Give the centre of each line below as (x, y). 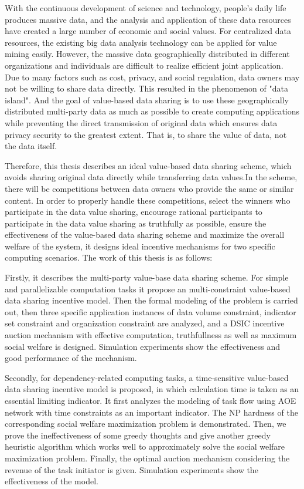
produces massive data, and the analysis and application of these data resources (148, 19)
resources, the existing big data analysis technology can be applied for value (141, 42)
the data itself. (31, 146)
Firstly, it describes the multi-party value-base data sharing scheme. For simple (147, 277)
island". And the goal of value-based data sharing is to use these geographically (147, 100)
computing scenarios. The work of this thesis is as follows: (109, 257)
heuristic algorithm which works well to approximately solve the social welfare (145, 446)
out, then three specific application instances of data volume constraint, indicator (151, 311)
